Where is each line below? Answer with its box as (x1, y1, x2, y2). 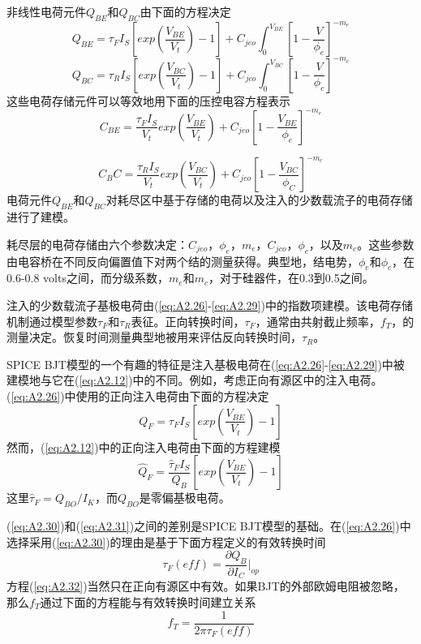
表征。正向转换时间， (131, 312, 245, 329)
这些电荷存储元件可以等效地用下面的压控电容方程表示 (6, 92, 290, 109)
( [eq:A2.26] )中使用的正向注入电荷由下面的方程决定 (6, 387, 269, 404)
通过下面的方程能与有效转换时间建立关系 (40, 593, 256, 610)
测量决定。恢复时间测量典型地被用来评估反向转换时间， (6, 328, 302, 346)
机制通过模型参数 (6, 312, 97, 329)
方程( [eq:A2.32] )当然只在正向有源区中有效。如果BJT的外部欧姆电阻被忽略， (6, 577, 405, 595)
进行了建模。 (6, 208, 75, 225)
